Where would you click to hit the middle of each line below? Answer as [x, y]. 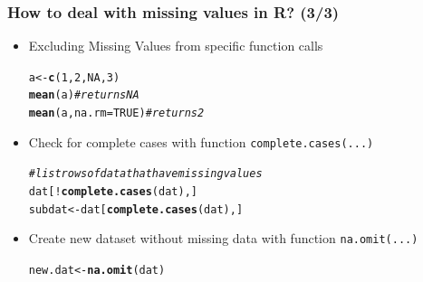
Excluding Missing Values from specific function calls [176, 46]
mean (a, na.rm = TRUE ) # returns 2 [116, 113]
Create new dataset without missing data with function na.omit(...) [223, 238]
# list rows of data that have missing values [145, 174]
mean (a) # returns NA [84, 95]
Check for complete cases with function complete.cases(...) [201, 141]
